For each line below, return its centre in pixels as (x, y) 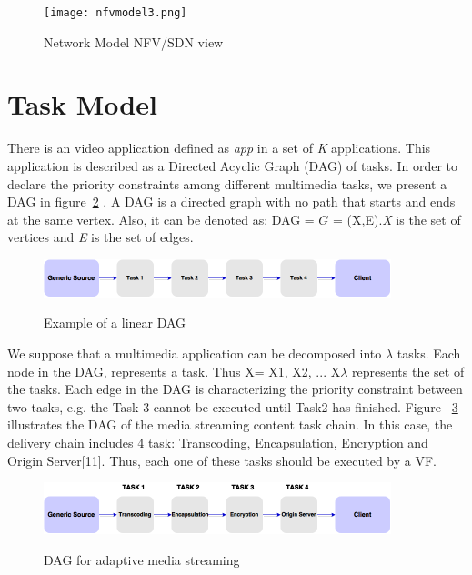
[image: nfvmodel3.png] (115, 13)
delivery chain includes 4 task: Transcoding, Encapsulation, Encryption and (218, 443)
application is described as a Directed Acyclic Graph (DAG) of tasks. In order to (233, 165)
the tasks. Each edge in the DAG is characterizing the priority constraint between (235, 389)
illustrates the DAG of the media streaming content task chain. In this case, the (230, 424)
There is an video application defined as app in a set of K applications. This (219, 148)
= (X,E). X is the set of (397, 219)
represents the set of (408, 371)
